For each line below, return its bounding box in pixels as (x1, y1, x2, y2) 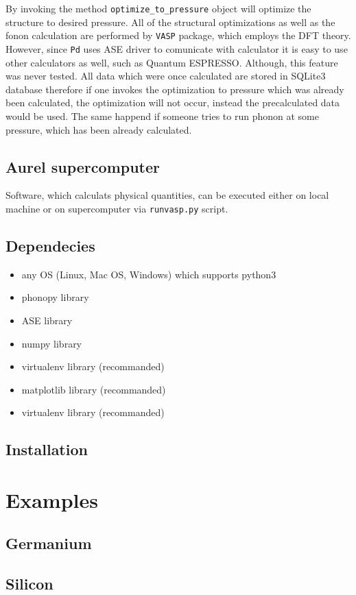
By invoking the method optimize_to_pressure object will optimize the (5, 1, 311, 15)
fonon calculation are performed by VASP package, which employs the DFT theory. (5, 28, 351, 42)
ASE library (21, 313, 73, 327)
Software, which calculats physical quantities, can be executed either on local (5, 188, 329, 202)
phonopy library (21, 290, 89, 304)
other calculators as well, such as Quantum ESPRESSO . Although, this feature (5, 55, 338, 69)
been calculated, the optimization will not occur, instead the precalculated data (5, 95, 340, 110)
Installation (5, 439, 88, 460)
